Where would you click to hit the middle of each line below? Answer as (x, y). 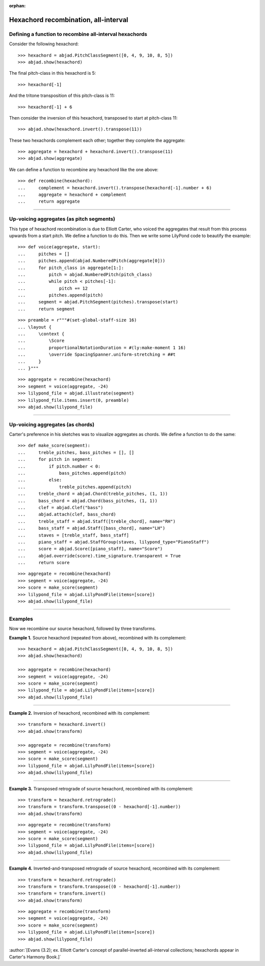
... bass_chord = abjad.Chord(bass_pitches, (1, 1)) (88, 501)
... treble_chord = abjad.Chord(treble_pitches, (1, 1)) (93, 494)
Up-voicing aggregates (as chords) (52, 424)
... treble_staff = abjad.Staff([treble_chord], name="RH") (97, 521)
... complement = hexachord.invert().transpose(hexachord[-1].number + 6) (115, 188)
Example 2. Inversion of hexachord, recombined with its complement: (79, 713)
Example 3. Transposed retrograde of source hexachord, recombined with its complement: (101, 788)
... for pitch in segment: (55, 459)
